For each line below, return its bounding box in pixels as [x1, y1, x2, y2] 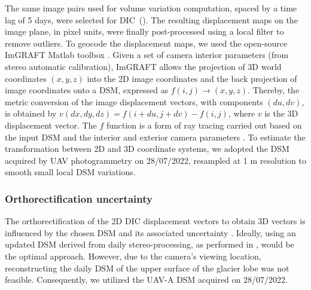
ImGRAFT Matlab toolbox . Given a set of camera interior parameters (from [5, 48, 289, 61]
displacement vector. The [5, 118, 97, 131]
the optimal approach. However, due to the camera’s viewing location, [5, 249, 261, 262]
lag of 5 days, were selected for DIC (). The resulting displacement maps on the [5, 13, 298, 26]
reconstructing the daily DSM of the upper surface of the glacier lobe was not [5, 261, 289, 274]
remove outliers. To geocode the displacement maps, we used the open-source [5, 36, 288, 49]
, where [228, 107, 255, 120]
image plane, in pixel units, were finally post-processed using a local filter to [5, 25, 284, 38]
